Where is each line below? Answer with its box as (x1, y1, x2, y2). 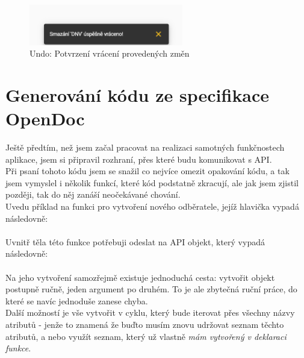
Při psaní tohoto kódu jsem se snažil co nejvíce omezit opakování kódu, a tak (5, 165, 290, 177)
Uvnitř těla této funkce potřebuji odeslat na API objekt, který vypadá (5, 235, 265, 248)
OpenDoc (5, 106, 85, 131)
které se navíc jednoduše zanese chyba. (5, 294, 148, 307)
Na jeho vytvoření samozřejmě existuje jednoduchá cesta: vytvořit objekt (5, 271, 275, 283)
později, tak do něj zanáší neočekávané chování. (5, 188, 181, 201)
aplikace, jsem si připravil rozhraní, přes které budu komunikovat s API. (5, 152, 272, 165)
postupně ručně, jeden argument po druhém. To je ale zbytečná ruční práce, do (5, 283, 297, 295)
